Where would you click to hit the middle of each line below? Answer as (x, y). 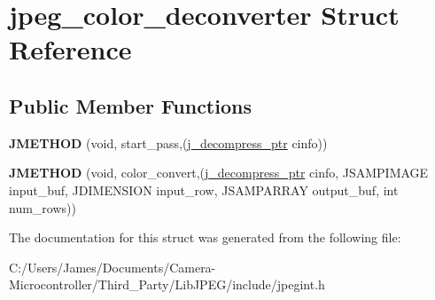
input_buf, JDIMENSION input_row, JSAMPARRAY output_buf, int (204, 189)
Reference (70, 49)
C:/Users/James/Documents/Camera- (113, 267)
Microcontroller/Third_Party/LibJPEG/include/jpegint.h (167, 284)
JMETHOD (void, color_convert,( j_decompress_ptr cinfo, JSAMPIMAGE (219, 173)
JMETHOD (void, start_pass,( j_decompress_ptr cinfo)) (168, 142)
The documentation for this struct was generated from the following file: (205, 237)
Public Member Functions (130, 105)
